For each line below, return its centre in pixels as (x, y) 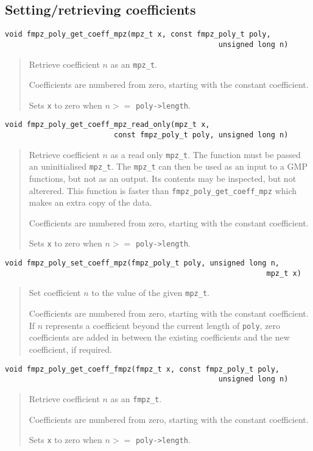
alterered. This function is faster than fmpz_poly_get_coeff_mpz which (163, 190)
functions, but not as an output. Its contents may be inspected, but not (163, 179)
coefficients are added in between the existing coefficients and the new (159, 337)
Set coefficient (55, 293)
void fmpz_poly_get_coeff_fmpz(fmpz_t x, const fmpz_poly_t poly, (142, 369)
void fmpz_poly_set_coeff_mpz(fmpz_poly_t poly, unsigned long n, (142, 263)
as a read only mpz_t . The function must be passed (206, 154)
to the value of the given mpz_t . (150, 293)
